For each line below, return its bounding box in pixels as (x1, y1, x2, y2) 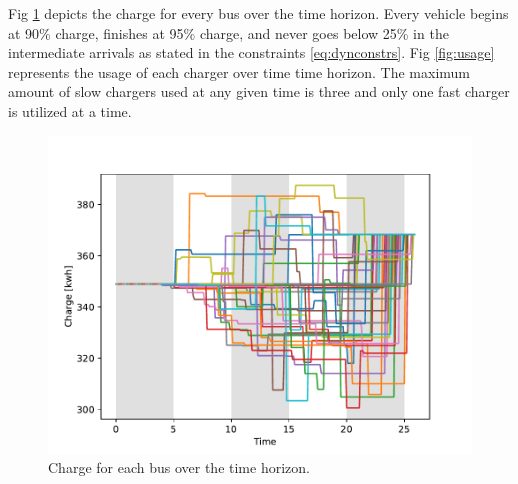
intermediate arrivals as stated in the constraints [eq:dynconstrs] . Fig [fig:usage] (8, 42, 495, 63)
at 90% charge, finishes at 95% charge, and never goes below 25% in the (8, 22, 449, 43)
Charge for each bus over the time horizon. (48, 457, 310, 478)
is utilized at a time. (8, 100, 132, 121)
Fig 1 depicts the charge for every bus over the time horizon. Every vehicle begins (8, 3, 509, 23)
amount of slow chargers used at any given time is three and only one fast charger (8, 81, 510, 102)
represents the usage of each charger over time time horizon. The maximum (8, 61, 470, 82)
